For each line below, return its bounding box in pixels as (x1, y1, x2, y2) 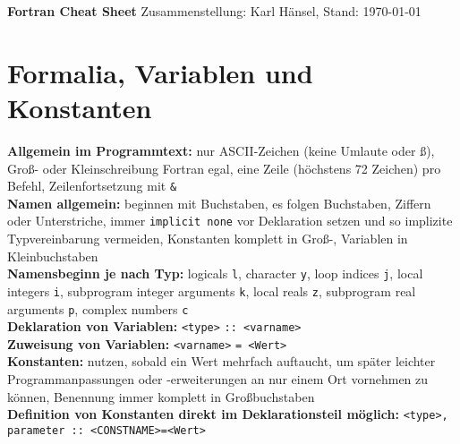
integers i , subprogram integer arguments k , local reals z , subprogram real (7, 281, 416, 300)
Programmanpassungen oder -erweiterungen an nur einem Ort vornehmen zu (7, 370, 429, 388)
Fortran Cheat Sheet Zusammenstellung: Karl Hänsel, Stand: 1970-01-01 (7, 2, 422, 20)
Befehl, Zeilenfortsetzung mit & (7, 176, 177, 195)
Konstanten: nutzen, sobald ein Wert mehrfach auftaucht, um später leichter (7, 352, 436, 371)
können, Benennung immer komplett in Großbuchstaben (7, 387, 315, 406)
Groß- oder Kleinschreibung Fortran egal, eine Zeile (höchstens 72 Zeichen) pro (7, 158, 441, 177)
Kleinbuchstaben (7, 246, 98, 265)
